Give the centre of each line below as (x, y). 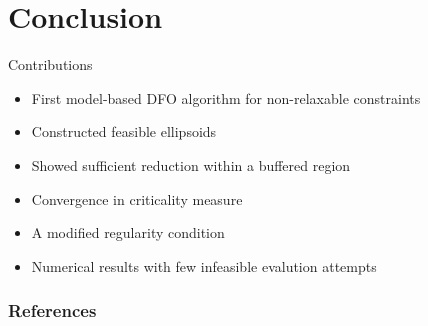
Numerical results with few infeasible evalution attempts (204, 265)
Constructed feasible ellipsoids (124, 131)
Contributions (50, 64)
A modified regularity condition (128, 232)
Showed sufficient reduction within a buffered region (191, 164)
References (52, 310)
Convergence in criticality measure (137, 198)
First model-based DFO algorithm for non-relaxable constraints (226, 97)
